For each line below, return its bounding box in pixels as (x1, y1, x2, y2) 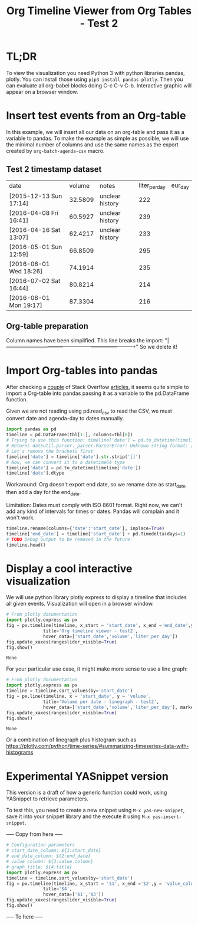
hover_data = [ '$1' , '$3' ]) (43, 891, 104, 898)
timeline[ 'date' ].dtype (6, 470, 65, 476)
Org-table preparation (6, 321, 88, 331)
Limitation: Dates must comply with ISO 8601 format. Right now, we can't (6, 501, 183, 508)
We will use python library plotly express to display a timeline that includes (6, 594, 187, 601)
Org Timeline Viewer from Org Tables (6, 4, 192, 18)
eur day (171, 181, 189, 190)
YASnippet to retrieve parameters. (6, 795, 88, 802)
